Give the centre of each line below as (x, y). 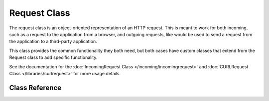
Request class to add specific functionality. (53, 57)
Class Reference (35, 87)
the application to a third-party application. (53, 42)
